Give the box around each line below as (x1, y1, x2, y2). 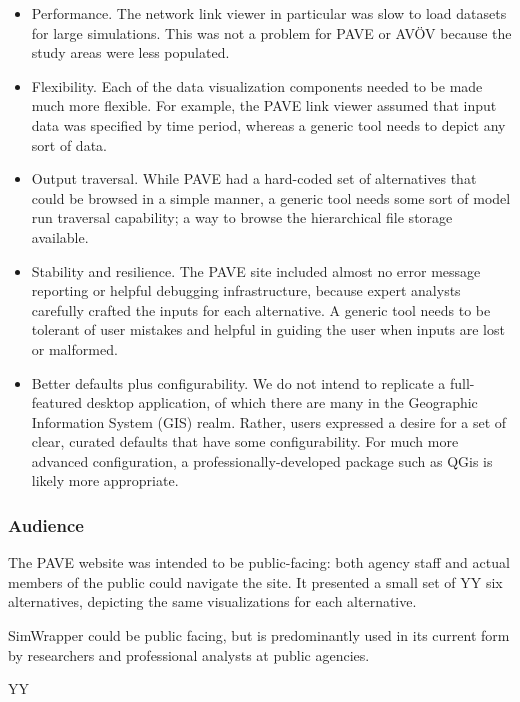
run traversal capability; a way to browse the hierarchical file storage (31, 207, 453, 228)
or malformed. (31, 338, 118, 359)
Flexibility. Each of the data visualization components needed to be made (31, 75, 483, 96)
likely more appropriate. (31, 470, 179, 491)
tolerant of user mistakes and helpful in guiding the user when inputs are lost (31, 319, 505, 340)
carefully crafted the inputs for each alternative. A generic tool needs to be (31, 299, 491, 320)
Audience (8, 512, 84, 537)
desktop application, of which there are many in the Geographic (86, 392, 478, 413)
